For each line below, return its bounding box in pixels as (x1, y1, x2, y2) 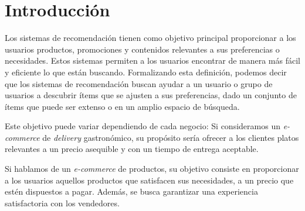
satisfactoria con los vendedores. (5, 196, 120, 209)
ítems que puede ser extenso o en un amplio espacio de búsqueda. (5, 100, 240, 112)
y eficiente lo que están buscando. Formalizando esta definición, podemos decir (5, 65, 287, 78)
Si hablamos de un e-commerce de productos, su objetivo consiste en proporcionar (5, 162, 299, 175)
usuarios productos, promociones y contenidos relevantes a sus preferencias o (5, 43, 280, 55)
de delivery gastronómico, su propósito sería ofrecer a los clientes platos (42, 131, 299, 143)
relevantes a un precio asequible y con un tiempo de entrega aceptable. (5, 143, 259, 155)
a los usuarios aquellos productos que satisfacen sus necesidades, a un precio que (5, 174, 294, 186)
